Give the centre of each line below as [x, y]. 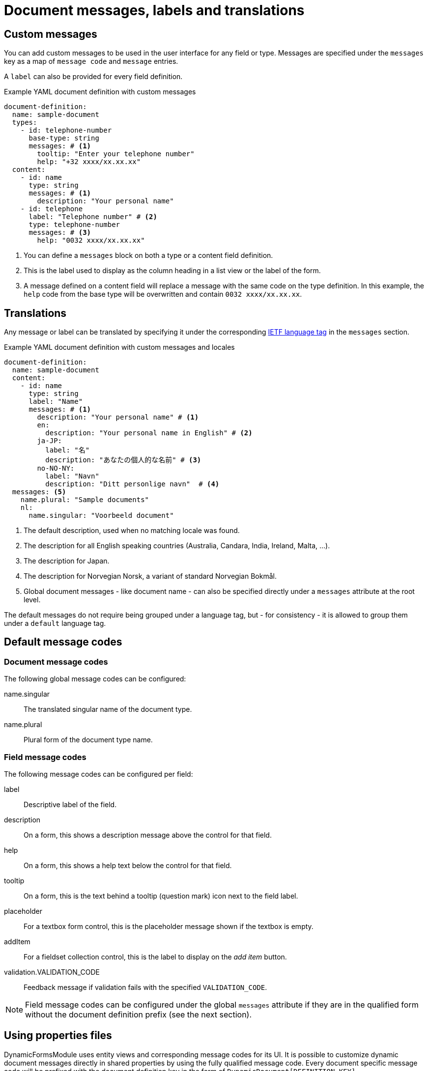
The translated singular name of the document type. [108, 709]
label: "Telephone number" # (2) [93, 217]
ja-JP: [50, 441]
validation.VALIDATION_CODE [52, 972]
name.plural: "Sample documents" [85, 500]
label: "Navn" [72, 476]
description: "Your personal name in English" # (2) [149, 433]
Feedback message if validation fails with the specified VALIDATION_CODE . [145, 987]
